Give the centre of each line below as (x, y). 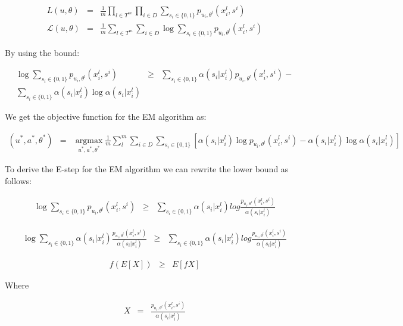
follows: (18, 180)
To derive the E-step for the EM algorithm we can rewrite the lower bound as (147, 169)
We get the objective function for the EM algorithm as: (106, 116)
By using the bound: (42, 52)
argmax (89, 140)
